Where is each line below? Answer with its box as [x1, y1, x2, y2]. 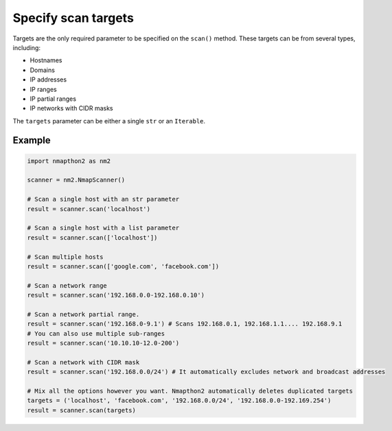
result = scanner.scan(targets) [27, 406, 137, 414]
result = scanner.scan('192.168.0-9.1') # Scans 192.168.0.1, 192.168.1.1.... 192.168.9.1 [27, 320, 343, 328]
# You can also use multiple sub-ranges [27, 330, 165, 337]
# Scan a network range [27, 282, 108, 289]
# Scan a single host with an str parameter [27, 195, 180, 204]
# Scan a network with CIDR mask [27, 358, 140, 366]
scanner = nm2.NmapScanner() [27, 176, 126, 184]
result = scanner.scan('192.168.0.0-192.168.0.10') [27, 291, 205, 299]
